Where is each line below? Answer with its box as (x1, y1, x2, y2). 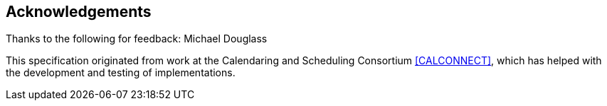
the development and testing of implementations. (6, 66, 236, 79)
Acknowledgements (6, 3, 152, 20)
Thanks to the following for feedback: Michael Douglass (6, 33, 268, 45)
